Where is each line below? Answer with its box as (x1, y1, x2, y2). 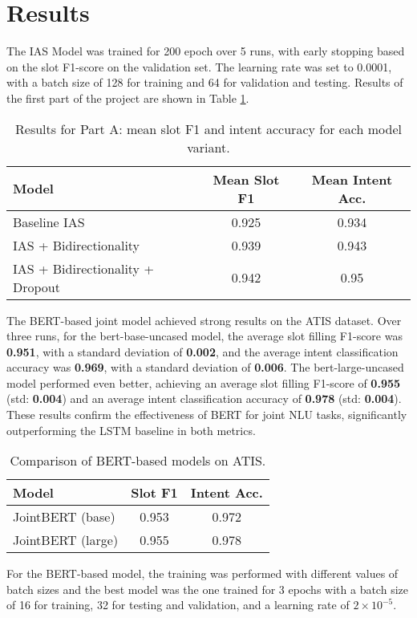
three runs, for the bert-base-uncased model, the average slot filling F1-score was (6, 327, 403, 344)
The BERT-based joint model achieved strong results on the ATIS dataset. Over (6, 311, 402, 328)
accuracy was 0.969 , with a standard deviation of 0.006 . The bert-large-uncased (6, 359, 404, 376)
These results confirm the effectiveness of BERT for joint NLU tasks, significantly (6, 406, 407, 423)
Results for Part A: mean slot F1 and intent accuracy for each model (15, 119, 402, 138)
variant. (187, 137, 230, 157)
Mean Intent (311, 169, 393, 189)
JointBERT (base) (13, 507, 115, 527)
